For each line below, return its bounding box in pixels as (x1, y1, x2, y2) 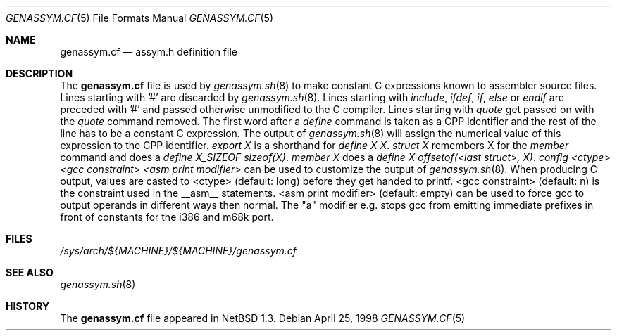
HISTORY (6, 300, 50, 312)
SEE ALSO (6, 266, 54, 278)
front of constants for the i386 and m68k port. (60, 211, 274, 223)
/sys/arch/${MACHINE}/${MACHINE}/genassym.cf (60, 245, 297, 257)
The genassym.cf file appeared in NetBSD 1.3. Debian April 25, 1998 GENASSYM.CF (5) (60, 312, 466, 324)
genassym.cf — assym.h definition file (60, 46, 237, 58)
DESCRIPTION (6, 67, 73, 79)
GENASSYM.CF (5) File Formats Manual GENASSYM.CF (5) (6, 12, 273, 24)
